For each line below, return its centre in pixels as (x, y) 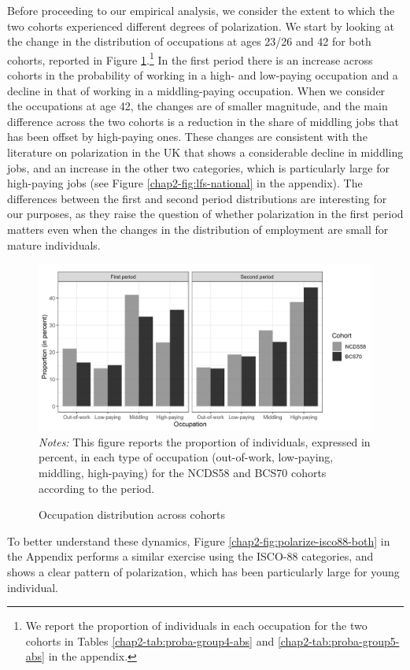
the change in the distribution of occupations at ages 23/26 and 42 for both (189, 41)
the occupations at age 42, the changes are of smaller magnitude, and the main (198, 106)
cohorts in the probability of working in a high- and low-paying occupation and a (203, 75)
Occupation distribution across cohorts (132, 515)
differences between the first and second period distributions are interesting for (197, 198)
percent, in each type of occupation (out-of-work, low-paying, (186, 457)
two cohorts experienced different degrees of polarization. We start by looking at (201, 26)
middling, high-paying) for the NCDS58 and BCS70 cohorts (183, 472)
